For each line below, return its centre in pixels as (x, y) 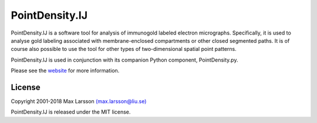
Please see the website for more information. (65, 71)
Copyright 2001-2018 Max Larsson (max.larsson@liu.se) (79, 101)
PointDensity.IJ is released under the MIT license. (71, 112)
